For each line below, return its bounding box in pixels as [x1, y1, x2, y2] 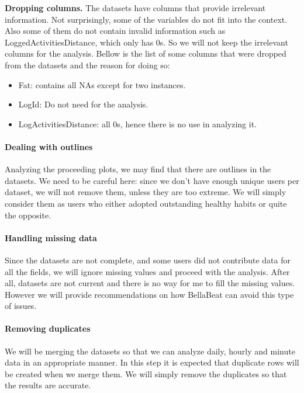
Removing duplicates [5, 322, 91, 335]
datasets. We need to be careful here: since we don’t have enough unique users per [5, 174, 299, 186]
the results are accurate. [5, 379, 91, 391]
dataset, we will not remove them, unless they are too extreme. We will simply [5, 186, 286, 198]
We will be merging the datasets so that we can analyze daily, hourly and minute [5, 345, 295, 357]
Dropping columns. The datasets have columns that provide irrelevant [5, 2, 266, 13]
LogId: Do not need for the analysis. [18, 98, 148, 110]
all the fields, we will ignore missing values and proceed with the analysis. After [5, 265, 290, 277]
